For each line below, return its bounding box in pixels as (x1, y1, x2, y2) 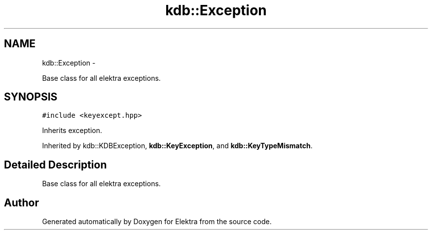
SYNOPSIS (4, 91, 58, 103)
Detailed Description (4, 158, 107, 171)
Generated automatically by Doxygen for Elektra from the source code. (42, 217, 272, 226)
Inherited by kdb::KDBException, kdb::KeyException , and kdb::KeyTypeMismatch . (42, 141, 313, 150)
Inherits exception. (42, 126, 103, 135)
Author (4, 196, 39, 209)
